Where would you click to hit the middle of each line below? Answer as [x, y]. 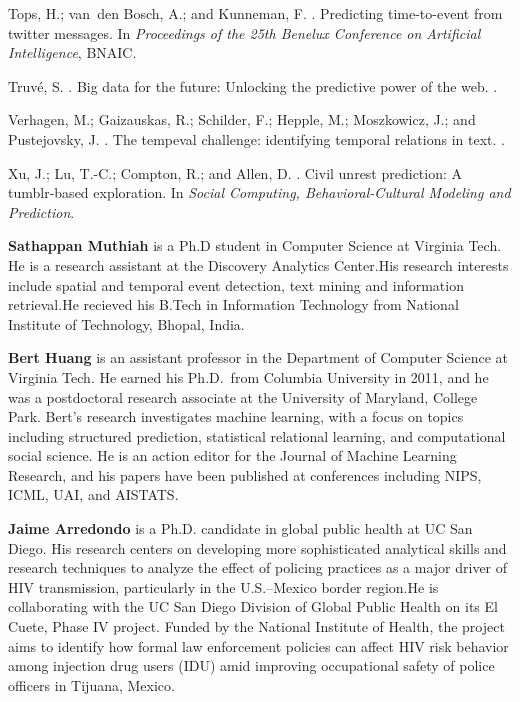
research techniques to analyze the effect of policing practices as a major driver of [258, 567]
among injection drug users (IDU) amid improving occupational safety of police [251, 665]
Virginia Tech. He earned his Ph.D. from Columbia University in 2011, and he [248, 376]
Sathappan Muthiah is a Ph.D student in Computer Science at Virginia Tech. [255, 245]
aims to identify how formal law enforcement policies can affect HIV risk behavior [258, 645]
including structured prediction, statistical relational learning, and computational [257, 435]
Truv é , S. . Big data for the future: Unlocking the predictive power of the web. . [253, 85]
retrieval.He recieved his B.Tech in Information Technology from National [233, 304]
